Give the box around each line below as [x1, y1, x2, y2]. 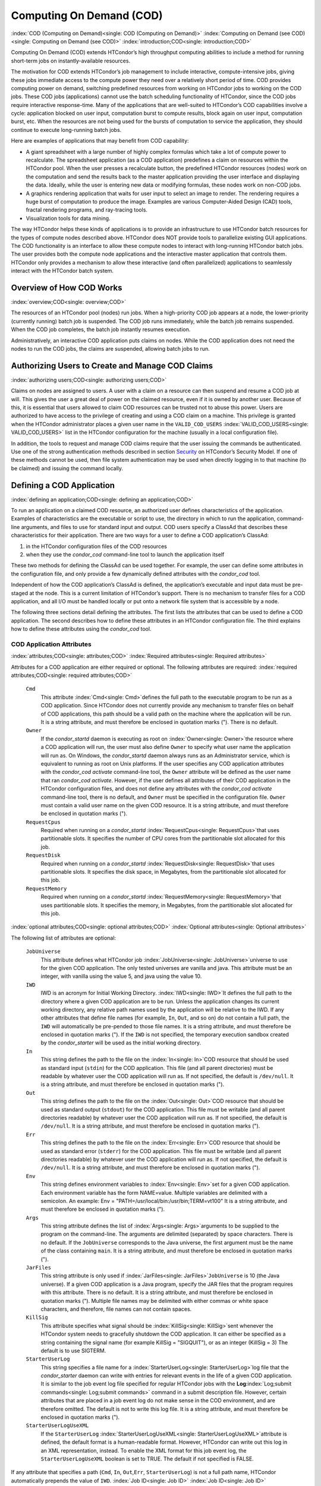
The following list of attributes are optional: [11, 934, 116, 942]
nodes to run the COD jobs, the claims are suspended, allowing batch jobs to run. [11, 345, 210, 352]
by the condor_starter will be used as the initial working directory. [40, 1039, 202, 1046]
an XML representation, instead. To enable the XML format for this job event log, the [40, 1447, 247, 1454]
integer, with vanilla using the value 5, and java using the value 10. [40, 972, 202, 980]
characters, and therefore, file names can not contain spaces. [40, 1305, 192, 1312]
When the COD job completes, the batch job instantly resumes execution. [11, 326, 191, 333]
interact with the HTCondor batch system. [11, 267, 114, 275]
